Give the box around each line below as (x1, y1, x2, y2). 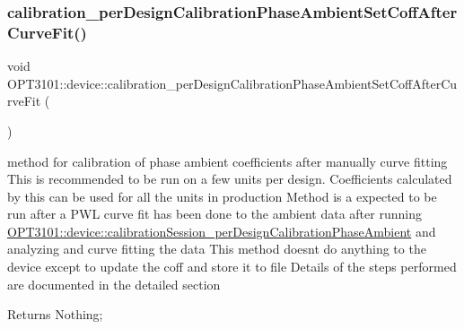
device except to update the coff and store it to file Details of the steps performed (7, 257, 457, 276)
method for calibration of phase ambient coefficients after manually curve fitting (7, 152, 448, 170)
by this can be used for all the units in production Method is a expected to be (7, 186, 437, 205)
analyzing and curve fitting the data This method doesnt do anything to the (7, 239, 426, 258)
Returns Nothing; (7, 305, 103, 324)
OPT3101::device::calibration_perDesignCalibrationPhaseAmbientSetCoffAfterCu (7, 74, 458, 92)
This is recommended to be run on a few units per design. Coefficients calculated (7, 169, 452, 188)
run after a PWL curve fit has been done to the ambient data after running (7, 204, 422, 223)
